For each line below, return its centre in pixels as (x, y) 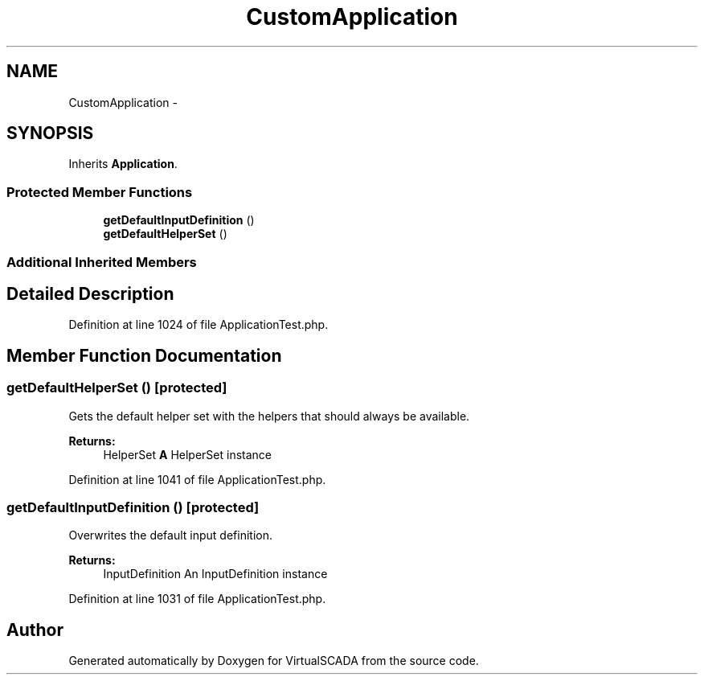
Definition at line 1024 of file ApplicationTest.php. (199, 325)
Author (35, 630)
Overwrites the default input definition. (171, 535)
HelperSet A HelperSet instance (188, 454)
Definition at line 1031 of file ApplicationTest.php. (197, 599)
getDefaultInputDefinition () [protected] (133, 507)
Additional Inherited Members (102, 262)
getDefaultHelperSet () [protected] (117, 388)
